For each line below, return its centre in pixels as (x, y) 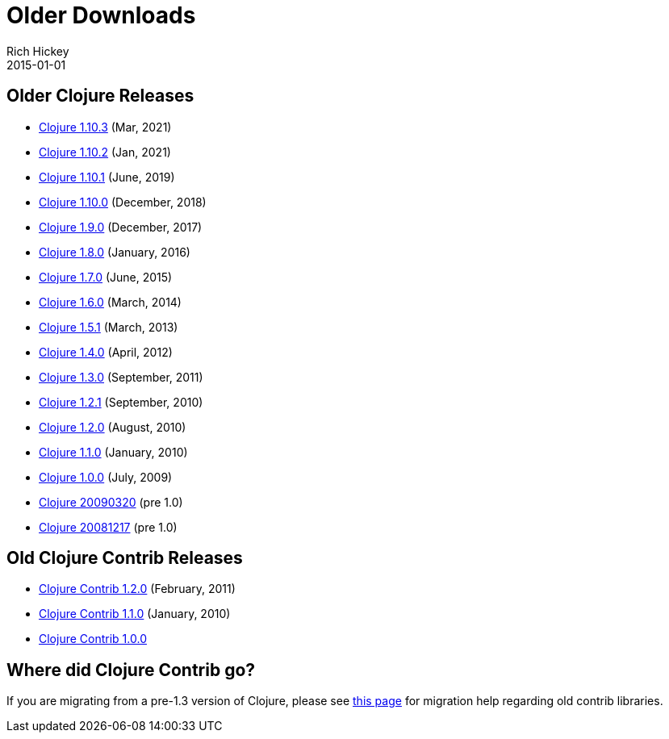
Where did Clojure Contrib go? (131, 670)
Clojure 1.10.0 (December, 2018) (123, 202)
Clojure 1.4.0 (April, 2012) (106, 352)
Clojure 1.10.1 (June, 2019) (107, 177)
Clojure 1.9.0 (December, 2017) (121, 227)
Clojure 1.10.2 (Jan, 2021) (105, 152)
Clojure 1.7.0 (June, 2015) (106, 277)
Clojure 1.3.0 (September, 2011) (121, 377)
